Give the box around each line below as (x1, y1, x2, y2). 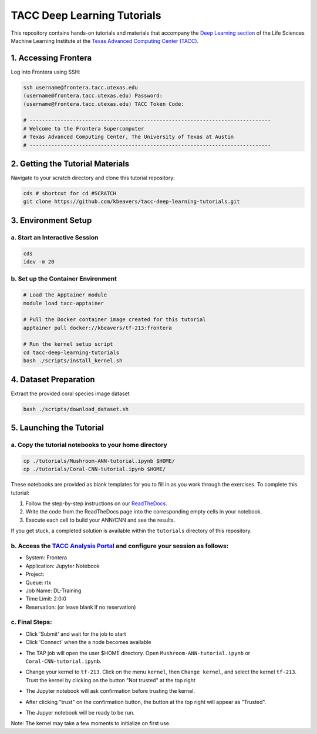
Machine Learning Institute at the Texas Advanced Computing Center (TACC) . (11, 37, 199, 44)
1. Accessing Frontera (11, 53, 92, 63)
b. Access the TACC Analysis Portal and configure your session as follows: (11, 542, 229, 550)
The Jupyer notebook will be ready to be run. (25, 709, 135, 716)
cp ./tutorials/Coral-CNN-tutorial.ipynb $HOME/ (23, 466, 166, 473)
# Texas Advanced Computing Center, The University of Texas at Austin (23, 134, 234, 141)
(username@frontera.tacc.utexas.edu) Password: (23, 92, 163, 99)
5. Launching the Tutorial (11, 423, 104, 433)
